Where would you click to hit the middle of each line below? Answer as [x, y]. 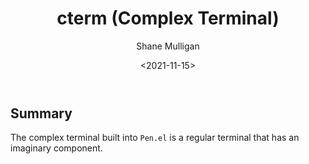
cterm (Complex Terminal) [168, 18]
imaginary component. [56, 148]
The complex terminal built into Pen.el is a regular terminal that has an [155, 138]
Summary [41, 113]
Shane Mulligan [168, 46]
